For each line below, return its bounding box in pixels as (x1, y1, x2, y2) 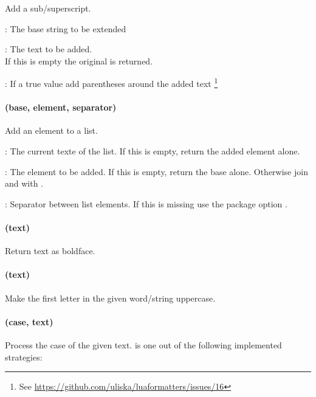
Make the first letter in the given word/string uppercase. (5, 291, 216, 304)
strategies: (5, 350, 43, 363)
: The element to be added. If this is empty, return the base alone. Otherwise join (5, 165, 308, 178)
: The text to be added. (5, 43, 92, 55)
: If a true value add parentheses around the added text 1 (5, 75, 218, 90)
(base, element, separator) (5, 101, 117, 114)
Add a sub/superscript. (5, 2, 91, 14)
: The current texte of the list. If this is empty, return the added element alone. (5, 145, 300, 157)
